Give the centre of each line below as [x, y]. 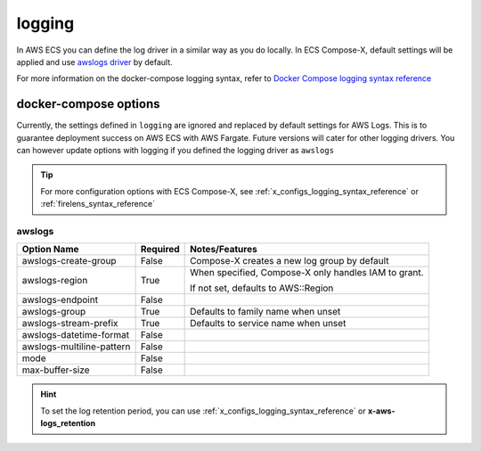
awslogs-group [54, 312]
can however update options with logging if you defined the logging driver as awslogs [175, 151]
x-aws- [381, 411]
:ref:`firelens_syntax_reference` [98, 204]
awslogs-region [55, 281]
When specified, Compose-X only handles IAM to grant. [307, 273]
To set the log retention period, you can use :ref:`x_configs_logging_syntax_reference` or [203, 411]
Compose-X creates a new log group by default [289, 261]
